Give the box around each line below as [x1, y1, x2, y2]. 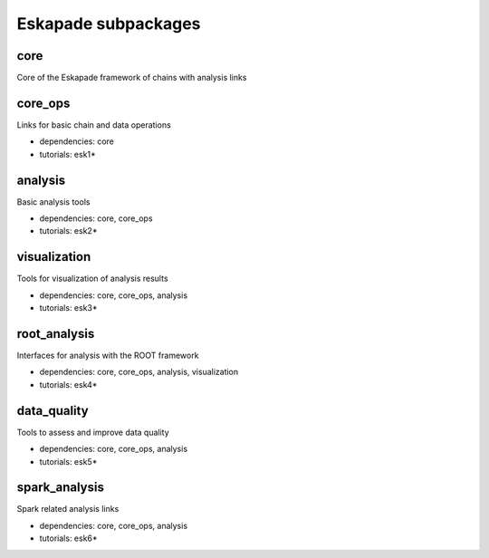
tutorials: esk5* [39, 456, 98, 467]
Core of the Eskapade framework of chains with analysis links [16, 72, 247, 83]
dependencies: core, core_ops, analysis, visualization [39, 367, 239, 378]
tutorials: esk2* [39, 226, 98, 236]
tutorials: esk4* [39, 379, 98, 390]
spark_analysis [16, 480, 104, 495]
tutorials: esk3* [39, 303, 99, 313]
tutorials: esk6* [39, 533, 99, 544]
